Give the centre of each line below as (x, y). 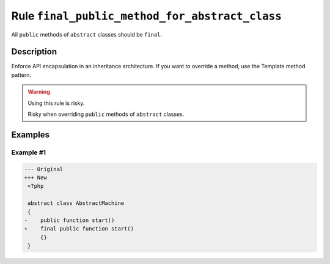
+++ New (35, 177)
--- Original (44, 169)
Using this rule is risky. (56, 103)
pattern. (21, 75)
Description (34, 52)
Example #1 (28, 152)
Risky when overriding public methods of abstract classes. (106, 114)
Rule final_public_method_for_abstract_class (147, 16)
